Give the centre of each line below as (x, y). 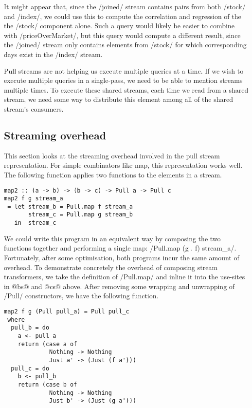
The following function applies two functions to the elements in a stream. (113, 174)
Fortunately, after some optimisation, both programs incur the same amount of (122, 257)
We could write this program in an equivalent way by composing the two (112, 238)
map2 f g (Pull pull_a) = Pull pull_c (67, 311)
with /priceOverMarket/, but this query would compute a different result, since (122, 35)
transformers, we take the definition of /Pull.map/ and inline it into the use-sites (125, 277)
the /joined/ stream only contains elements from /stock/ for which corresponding (125, 45)
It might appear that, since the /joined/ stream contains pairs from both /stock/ (125, 6)
